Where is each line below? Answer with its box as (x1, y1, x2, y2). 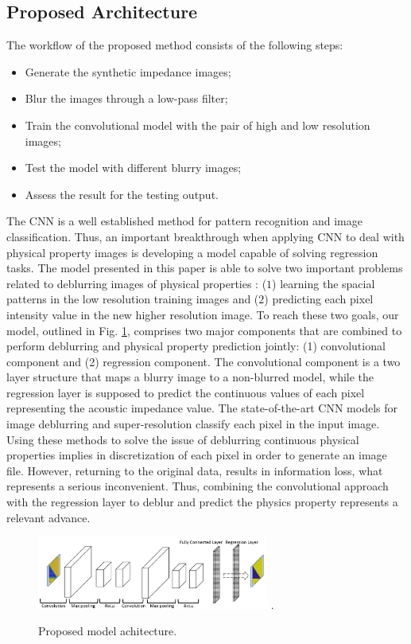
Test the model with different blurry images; (25, 159, 242, 176)
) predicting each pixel (264, 291, 374, 307)
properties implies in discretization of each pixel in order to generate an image (6, 447, 387, 463)
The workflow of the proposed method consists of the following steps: (6, 37, 343, 53)
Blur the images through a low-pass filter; (25, 90, 228, 107)
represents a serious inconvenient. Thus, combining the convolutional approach (6, 478, 389, 494)
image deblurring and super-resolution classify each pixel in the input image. (6, 416, 380, 432)
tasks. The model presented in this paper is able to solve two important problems (6, 260, 403, 276)
